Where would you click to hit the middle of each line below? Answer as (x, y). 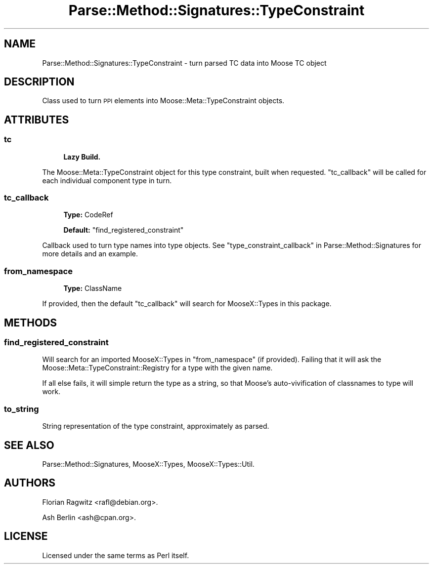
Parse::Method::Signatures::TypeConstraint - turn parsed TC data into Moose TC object (184, 63)
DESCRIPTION (39, 82)
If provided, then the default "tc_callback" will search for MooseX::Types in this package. (187, 304)
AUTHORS (30, 483)
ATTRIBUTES (37, 120)
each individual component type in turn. (107, 180)
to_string (22, 409)
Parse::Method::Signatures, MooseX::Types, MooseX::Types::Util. (148, 464)
